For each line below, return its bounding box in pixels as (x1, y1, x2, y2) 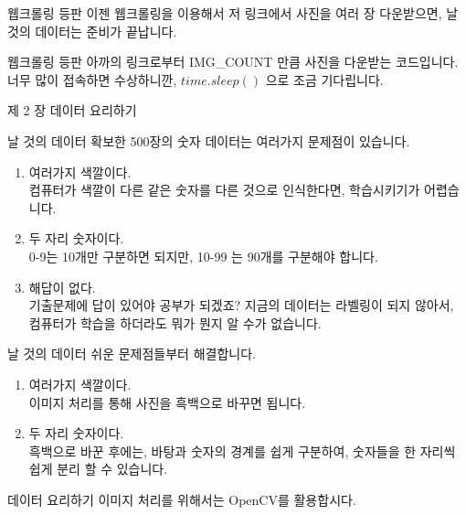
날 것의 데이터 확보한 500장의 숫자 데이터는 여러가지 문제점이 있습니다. (7, 131, 410, 150)
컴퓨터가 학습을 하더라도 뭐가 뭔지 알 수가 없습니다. (28, 313, 322, 332)
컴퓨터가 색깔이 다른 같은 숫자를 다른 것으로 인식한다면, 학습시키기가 (28, 180, 420, 199)
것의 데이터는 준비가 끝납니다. (7, 21, 177, 40)
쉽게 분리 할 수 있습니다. (28, 459, 168, 478)
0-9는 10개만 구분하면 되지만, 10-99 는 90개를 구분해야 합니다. (28, 246, 378, 265)
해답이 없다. (28, 277, 96, 296)
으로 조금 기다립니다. (265, 70, 384, 89)
